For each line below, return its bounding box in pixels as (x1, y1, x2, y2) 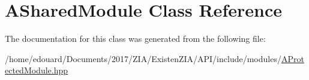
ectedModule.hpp (5, 64, 68, 76)
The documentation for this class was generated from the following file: (5, 32, 266, 45)
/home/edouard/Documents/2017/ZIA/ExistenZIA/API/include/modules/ (5, 52, 281, 64)
